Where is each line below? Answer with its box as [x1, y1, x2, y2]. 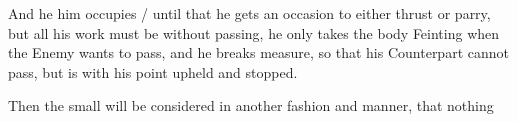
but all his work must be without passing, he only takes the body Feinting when [8, 22, 500, 43]
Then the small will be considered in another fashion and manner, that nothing [8, 95, 494, 116]
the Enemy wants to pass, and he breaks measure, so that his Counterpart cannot [8, 42, 509, 63]
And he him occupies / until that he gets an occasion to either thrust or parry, [8, 3, 491, 23]
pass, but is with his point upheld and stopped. [8, 61, 298, 82]
